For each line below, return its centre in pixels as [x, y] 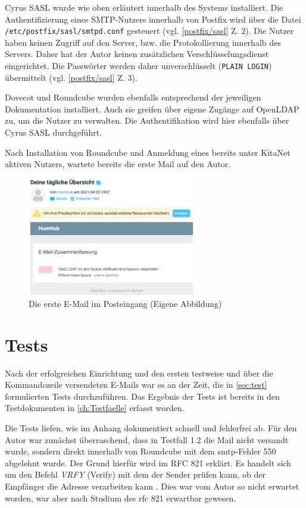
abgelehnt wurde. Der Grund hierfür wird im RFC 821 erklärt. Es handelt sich [148, 462]
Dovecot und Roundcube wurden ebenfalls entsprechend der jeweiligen [133, 97]
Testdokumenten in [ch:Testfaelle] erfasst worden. [95, 408]
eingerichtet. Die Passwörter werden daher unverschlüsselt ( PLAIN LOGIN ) [138, 66]
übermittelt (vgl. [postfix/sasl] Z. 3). [71, 77]
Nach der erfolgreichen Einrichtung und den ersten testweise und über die [139, 373]
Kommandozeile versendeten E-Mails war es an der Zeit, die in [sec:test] [136, 385]
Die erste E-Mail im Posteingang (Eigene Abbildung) [125, 303]
